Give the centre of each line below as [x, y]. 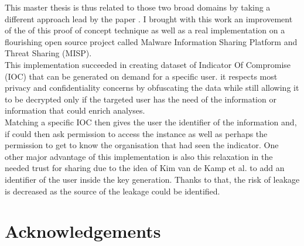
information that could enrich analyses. [75, 110]
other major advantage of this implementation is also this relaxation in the [139, 156]
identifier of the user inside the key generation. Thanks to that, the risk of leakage [152, 179]
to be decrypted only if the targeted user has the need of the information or [141, 99]
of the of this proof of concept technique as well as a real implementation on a [145, 30]
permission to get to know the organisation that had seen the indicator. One [142, 145]
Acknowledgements [83, 231]
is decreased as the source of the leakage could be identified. [112, 191]
